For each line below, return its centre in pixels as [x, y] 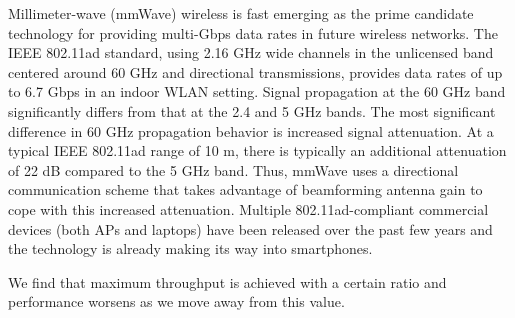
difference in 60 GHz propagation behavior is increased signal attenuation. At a [251, 130]
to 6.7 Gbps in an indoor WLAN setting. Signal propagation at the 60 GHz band [257, 91]
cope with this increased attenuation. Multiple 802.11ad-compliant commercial [248, 208]
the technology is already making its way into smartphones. [190, 248]
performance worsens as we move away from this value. [176, 301]
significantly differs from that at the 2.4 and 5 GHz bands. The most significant [252, 110]
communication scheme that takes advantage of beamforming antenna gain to [245, 189]
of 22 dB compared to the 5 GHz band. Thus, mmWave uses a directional [233, 169]
